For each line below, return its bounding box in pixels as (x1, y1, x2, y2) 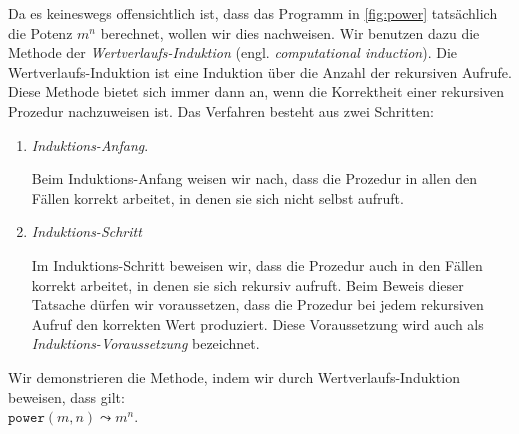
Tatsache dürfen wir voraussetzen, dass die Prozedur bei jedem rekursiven (31, 294, 484, 315)
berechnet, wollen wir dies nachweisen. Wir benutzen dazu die (100, 22, 480, 43)
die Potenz (8, 22, 73, 43)
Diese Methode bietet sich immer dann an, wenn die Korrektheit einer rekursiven (8, 81, 505, 102)
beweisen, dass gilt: (8, 386, 125, 407)
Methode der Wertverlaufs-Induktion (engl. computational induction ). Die (8, 42, 457, 63)
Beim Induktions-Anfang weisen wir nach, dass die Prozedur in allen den (31, 168, 478, 189)
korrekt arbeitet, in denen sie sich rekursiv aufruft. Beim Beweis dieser (31, 274, 464, 295)
